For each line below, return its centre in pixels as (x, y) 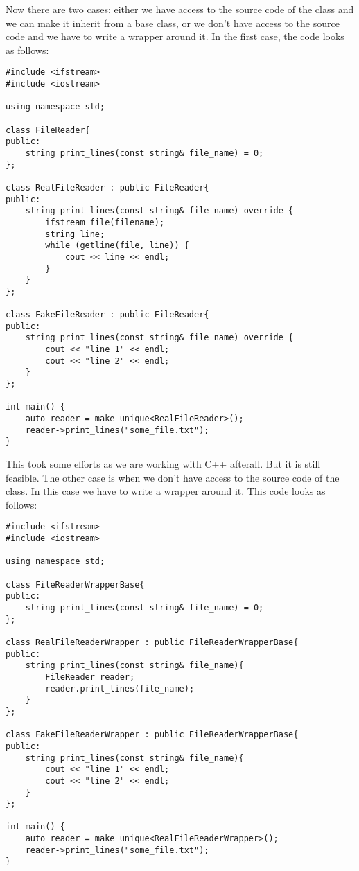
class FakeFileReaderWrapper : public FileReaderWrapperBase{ (152, 735)
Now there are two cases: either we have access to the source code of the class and (180, 9)
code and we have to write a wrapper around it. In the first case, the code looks (175, 36)
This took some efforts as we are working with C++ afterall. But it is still (163, 464)
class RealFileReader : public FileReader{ (107, 187)
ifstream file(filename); (105, 222)
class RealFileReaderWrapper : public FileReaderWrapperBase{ (152, 642)
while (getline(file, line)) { (117, 246)
